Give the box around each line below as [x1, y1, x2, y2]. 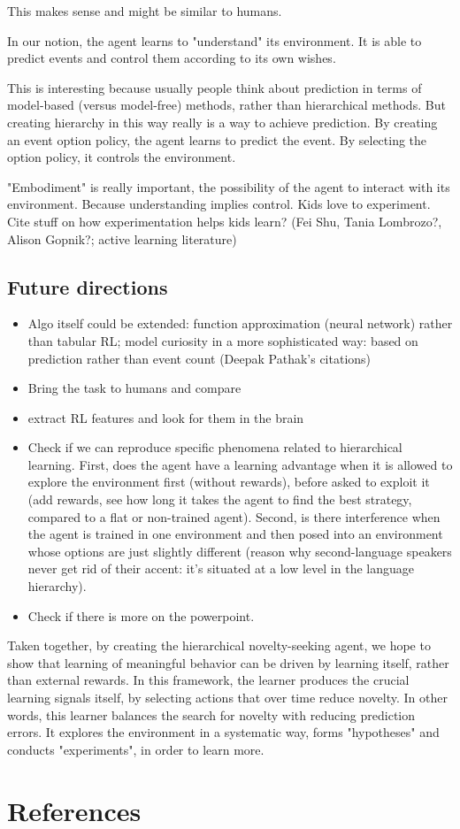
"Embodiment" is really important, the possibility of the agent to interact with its [7, 177, 450, 196]
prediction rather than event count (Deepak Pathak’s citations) [27, 349, 372, 367]
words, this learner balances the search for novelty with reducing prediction [7, 705, 416, 724]
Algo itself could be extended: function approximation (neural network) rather [27, 314, 453, 333]
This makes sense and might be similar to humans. [7, 2, 282, 19]
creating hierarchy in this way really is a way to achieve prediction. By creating [7, 112, 438, 131]
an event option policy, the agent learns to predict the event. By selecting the [7, 130, 427, 149]
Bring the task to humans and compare [27, 379, 241, 397]
